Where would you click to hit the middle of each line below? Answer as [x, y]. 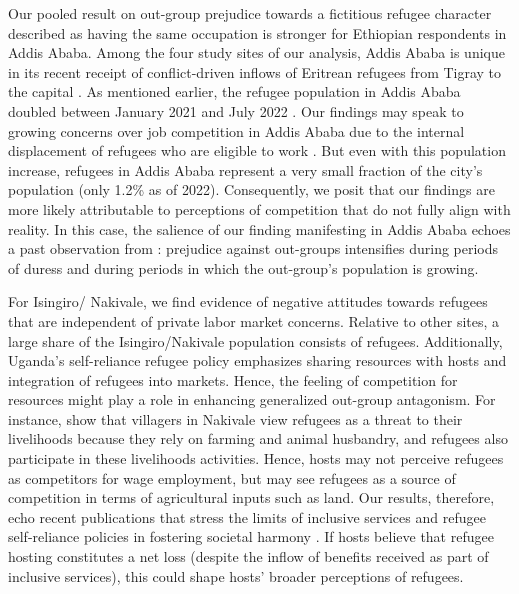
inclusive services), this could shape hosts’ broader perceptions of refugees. [236, 575]
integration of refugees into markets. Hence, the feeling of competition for [233, 379]
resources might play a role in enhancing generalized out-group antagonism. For [252, 399]
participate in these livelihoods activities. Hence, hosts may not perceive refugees [256, 458]
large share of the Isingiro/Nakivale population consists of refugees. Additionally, [255, 340]
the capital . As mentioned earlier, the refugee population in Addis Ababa [234, 91]
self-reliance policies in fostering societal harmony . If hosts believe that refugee [251, 536]
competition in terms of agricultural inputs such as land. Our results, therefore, [251, 497]
